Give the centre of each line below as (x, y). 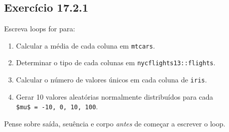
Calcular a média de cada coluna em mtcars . (85, 45)
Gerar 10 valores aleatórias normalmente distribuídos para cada (114, 96)
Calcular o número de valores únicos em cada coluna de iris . (111, 80)
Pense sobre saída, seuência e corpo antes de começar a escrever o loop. (115, 124)
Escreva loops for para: (40, 29)
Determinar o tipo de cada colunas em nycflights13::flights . (116, 62)
